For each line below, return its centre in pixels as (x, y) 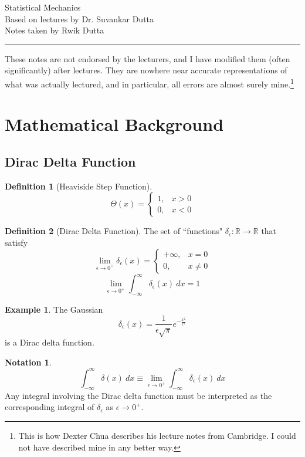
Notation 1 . (28, 362)
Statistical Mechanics (43, 7)
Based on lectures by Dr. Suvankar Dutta (79, 18)
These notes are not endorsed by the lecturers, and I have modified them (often (148, 58)
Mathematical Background (114, 124)
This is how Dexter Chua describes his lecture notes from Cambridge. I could (157, 435)
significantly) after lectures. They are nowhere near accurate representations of (146, 70)
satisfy (16, 242)
